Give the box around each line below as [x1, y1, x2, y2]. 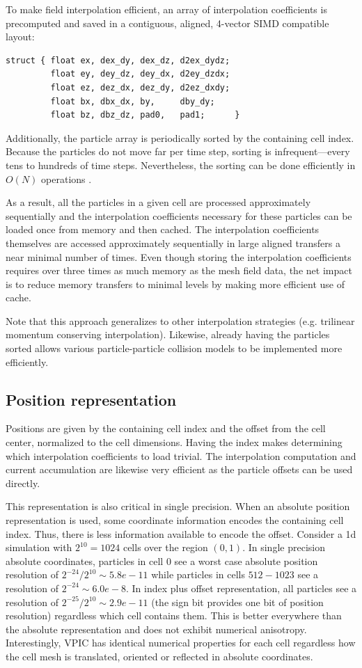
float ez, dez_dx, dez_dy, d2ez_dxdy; [50, 82, 230, 93]
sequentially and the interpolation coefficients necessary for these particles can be [6, 208, 352, 223]
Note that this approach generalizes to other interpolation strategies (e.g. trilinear [6, 313, 355, 328]
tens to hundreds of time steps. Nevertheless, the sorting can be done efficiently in [6, 157, 356, 172]
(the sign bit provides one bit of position [151, 594, 324, 609]
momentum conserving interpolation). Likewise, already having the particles [6, 327, 330, 342]
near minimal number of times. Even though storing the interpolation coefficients [6, 249, 352, 264]
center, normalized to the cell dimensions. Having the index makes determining [6, 435, 343, 450]
